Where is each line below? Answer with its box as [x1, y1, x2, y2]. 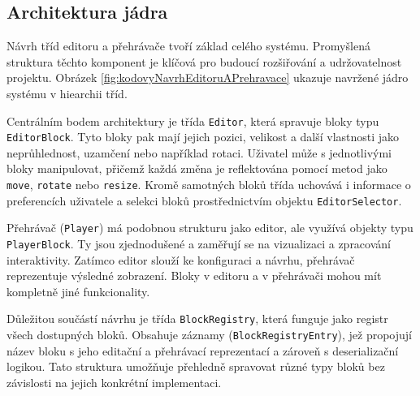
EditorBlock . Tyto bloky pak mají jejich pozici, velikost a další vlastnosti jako [6, 128, 400, 145]
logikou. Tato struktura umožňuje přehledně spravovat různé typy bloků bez [6, 358, 385, 375]
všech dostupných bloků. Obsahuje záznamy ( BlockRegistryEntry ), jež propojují [6, 326, 413, 343]
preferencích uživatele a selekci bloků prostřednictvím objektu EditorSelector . [6, 192, 402, 209]
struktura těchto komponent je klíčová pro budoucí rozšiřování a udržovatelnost [6, 53, 402, 70]
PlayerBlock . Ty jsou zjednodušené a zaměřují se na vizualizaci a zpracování [6, 235, 391, 252]
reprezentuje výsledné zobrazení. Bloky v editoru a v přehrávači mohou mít [6, 267, 382, 284]
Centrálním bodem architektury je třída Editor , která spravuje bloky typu [6, 112, 379, 129]
